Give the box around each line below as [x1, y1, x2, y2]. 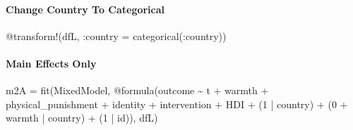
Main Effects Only [6, 56, 97, 70]
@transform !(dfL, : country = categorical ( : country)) [6, 28, 227, 43]
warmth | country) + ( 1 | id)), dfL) [6, 110, 158, 125]
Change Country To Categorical [6, 1, 165, 16]
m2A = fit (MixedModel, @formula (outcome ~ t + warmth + [6, 83, 269, 98]
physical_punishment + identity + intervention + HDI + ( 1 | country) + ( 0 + [6, 96, 348, 111]
